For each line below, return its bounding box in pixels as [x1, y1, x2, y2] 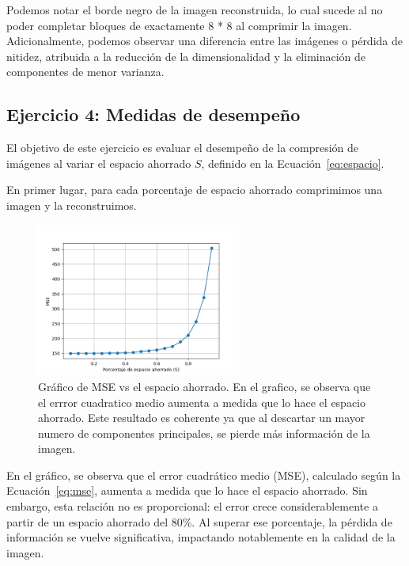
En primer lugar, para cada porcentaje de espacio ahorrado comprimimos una [6, 181, 383, 198]
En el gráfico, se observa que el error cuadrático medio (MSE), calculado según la [6, 466, 401, 483]
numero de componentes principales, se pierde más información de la [38, 424, 370, 441]
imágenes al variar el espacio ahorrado [6, 154, 191, 171]
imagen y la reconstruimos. [6, 196, 137, 213]
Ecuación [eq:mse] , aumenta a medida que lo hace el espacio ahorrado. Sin [6, 482, 368, 499]
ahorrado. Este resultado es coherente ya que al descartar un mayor [38, 409, 365, 426]
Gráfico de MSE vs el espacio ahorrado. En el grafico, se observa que [38, 378, 371, 394]
